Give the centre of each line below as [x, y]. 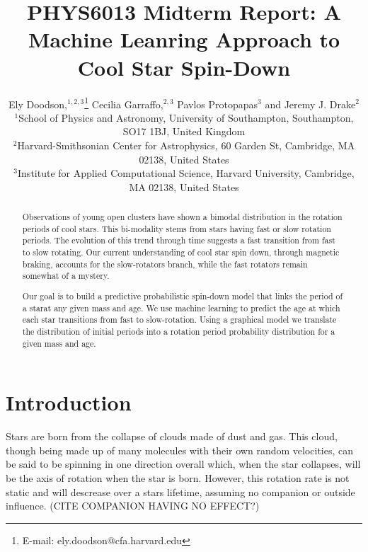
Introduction [69, 402]
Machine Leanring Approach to [184, 39]
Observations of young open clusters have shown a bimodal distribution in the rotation [182, 217]
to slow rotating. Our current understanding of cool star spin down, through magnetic [181, 252]
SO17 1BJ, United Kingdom [184, 131]
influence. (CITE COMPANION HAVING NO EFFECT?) [133, 506]
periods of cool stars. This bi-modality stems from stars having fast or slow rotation [177, 228]
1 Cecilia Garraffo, [124, 103]
